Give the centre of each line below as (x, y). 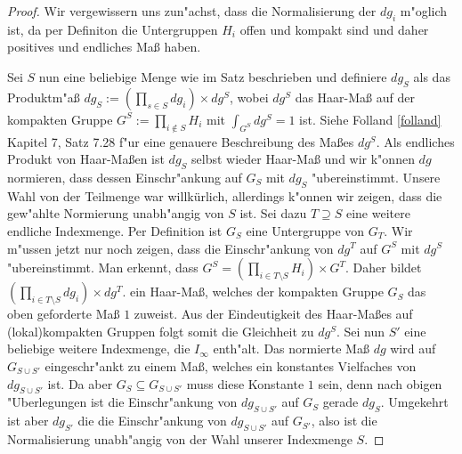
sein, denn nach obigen (380, 383)
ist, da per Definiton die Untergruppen (113, 29)
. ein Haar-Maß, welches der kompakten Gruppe (253, 292)
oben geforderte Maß (64, 314)
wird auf (413, 349)
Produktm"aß (44, 97)
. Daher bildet (384, 268)
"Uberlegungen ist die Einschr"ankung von (122, 402)
